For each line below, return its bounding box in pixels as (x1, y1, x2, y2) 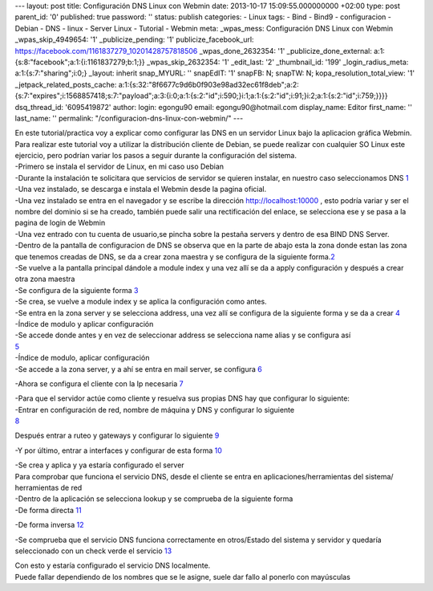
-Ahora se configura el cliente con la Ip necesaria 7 (14, 378, 184, 389)
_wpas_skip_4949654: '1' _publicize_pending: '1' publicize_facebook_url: (14, 35, 254, 44)
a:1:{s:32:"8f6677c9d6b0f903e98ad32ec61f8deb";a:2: (118, 79, 300, 89)
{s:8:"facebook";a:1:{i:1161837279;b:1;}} (14, 57, 146, 67)
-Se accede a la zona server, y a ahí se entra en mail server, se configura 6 (14, 364, 262, 373)
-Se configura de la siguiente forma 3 (14, 285, 139, 295)
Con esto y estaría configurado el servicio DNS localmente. (14, 560, 211, 570)
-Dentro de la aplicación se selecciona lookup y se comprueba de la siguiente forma (14, 494, 293, 503)
